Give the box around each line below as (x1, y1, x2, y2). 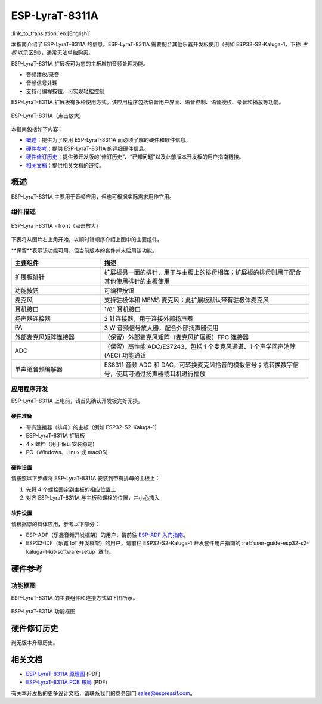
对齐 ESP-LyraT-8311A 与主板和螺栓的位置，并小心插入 (26, 494, 160, 501)
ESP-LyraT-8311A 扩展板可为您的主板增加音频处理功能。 (11, 60, 148, 67)
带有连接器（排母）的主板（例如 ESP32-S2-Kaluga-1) (26, 423, 157, 430)
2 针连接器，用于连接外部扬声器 (104, 314, 193, 322)
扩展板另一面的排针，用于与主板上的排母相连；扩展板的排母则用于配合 (104, 268, 301, 277)
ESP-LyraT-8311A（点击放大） (11, 112, 85, 119)
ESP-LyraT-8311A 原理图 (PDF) (26, 671, 101, 678)
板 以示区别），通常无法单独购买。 (11, 49, 94, 56)
